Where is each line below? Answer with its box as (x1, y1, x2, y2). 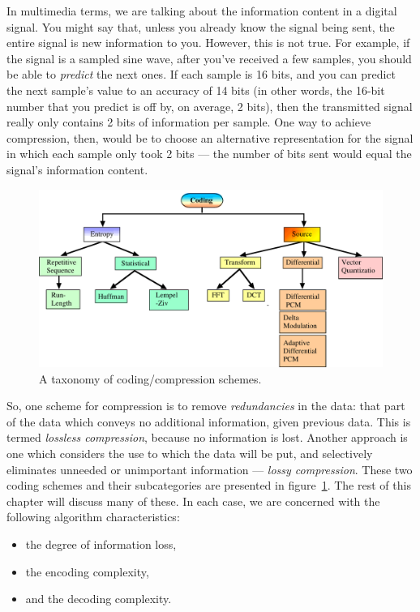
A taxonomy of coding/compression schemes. (39, 370, 262, 387)
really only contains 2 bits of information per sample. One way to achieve (6, 113, 371, 131)
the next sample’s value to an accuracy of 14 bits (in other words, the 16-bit (6, 81, 385, 98)
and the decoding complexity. (25, 590, 172, 607)
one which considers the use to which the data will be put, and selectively (6, 444, 373, 461)
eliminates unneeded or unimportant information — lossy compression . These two (6, 460, 413, 477)
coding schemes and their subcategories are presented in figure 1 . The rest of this (6, 477, 411, 494)
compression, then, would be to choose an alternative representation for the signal (6, 129, 414, 146)
